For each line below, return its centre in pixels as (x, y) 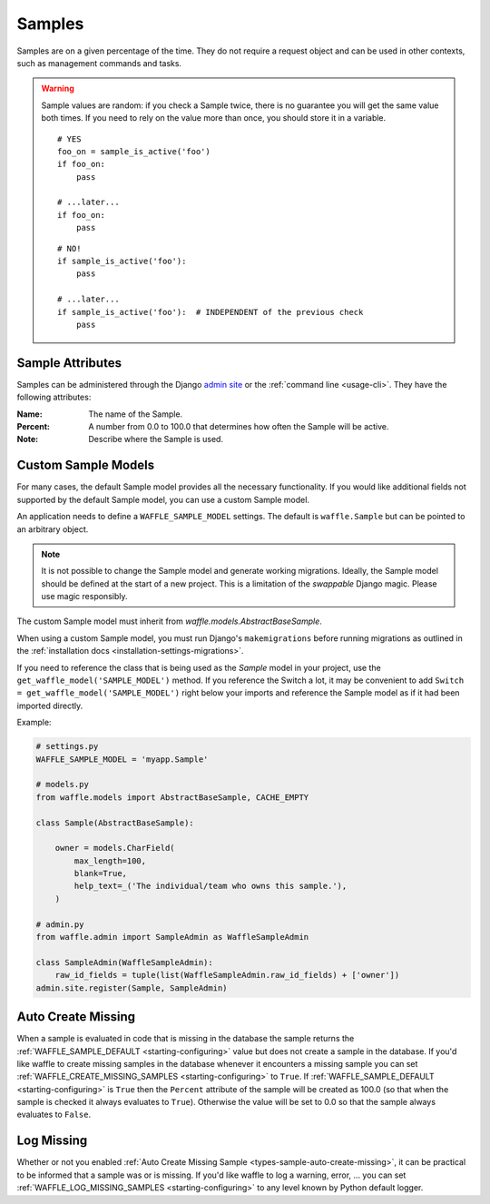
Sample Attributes (69, 363)
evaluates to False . (54, 1115)
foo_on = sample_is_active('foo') (134, 151)
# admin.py (60, 924)
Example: (34, 723)
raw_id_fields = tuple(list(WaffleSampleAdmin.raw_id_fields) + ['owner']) (227, 975)
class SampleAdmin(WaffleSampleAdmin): (124, 962)
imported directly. (50, 706)
